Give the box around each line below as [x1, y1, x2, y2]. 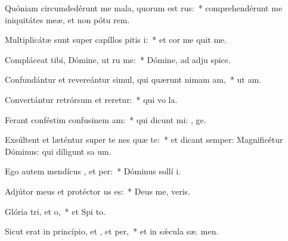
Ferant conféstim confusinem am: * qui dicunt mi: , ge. [5, 113, 206, 126]
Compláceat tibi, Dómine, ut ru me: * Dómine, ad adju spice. [5, 53, 231, 65]
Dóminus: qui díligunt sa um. [5, 145, 112, 157]
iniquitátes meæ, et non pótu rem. [5, 13, 130, 26]
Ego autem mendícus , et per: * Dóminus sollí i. [5, 165, 181, 177]
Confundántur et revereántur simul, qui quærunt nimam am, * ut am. [5, 73, 262, 86]
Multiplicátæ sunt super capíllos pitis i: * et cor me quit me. [5, 33, 227, 46]
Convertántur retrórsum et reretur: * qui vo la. [5, 93, 178, 105]
